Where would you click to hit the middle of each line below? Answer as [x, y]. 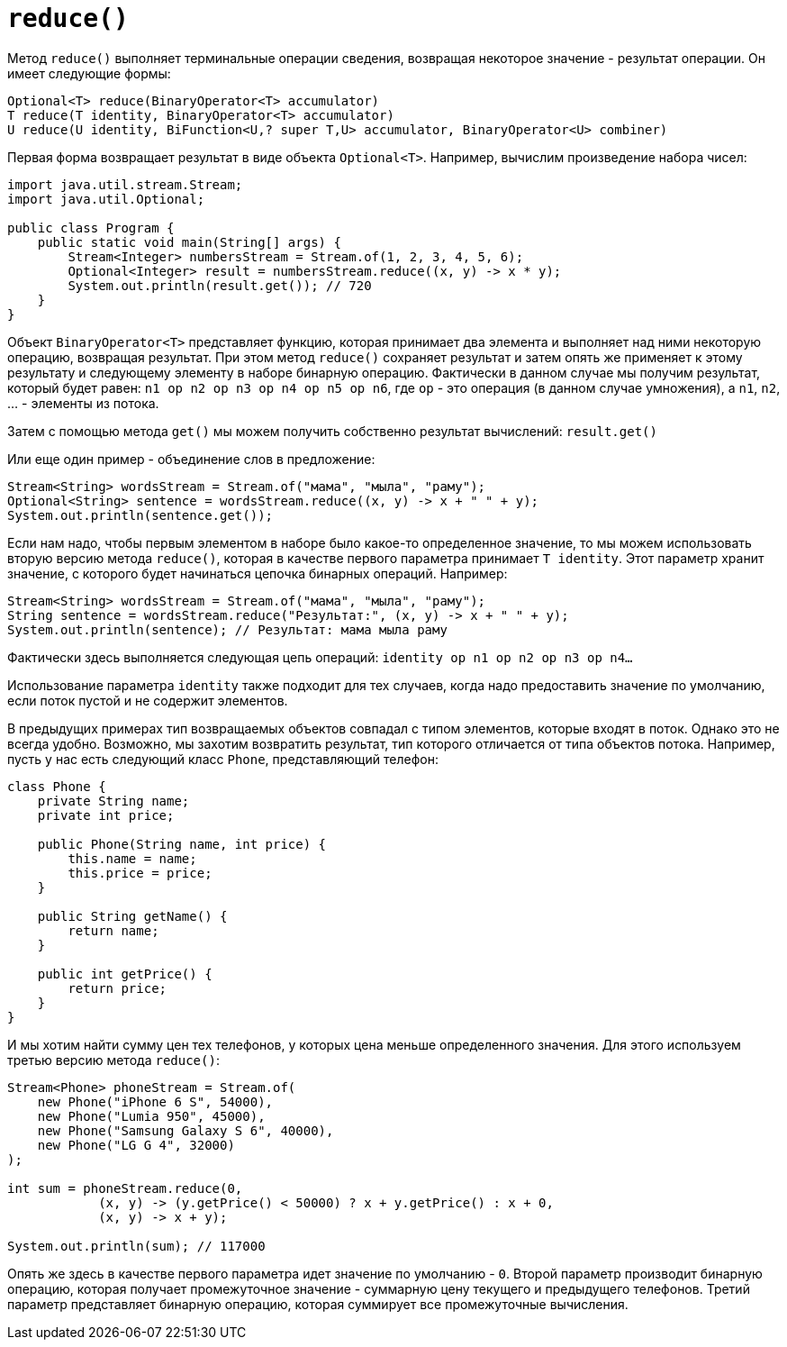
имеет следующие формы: [89, 73]
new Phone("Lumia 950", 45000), [151, 1116]
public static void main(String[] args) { [189, 242]
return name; [113, 930]
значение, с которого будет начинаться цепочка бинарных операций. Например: [258, 573]
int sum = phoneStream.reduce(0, [125, 1188]
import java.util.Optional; [106, 199]
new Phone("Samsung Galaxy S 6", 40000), [185, 1130]
